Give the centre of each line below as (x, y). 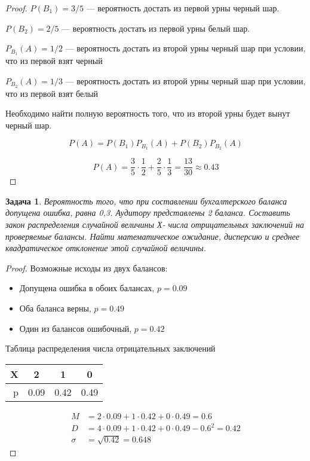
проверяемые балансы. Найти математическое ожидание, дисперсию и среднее (153, 236)
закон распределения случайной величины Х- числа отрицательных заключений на (155, 224)
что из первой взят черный (54, 61)
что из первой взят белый (52, 93)
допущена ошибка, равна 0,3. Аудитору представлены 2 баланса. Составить (148, 213)
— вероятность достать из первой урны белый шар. (156, 28)
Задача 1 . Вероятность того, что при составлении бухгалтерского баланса (146, 201)
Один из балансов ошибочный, (76, 328)
